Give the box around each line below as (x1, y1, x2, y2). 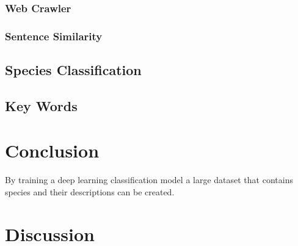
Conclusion (5, 138, 100, 163)
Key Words (5, 96, 78, 115)
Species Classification (5, 60, 142, 79)
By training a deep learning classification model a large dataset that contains (5, 173, 293, 186)
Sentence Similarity (5, 28, 103, 43)
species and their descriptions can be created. (5, 185, 175, 198)
